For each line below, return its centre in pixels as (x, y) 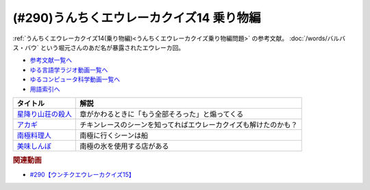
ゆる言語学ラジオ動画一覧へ (69, 70)
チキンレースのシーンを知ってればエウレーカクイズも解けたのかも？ (189, 124)
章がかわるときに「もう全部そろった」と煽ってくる (162, 114)
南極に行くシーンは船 (114, 135)
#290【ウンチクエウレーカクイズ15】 (82, 174)
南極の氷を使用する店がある (124, 146)
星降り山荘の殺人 (44, 114)
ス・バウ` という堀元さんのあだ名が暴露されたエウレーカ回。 (99, 47)
